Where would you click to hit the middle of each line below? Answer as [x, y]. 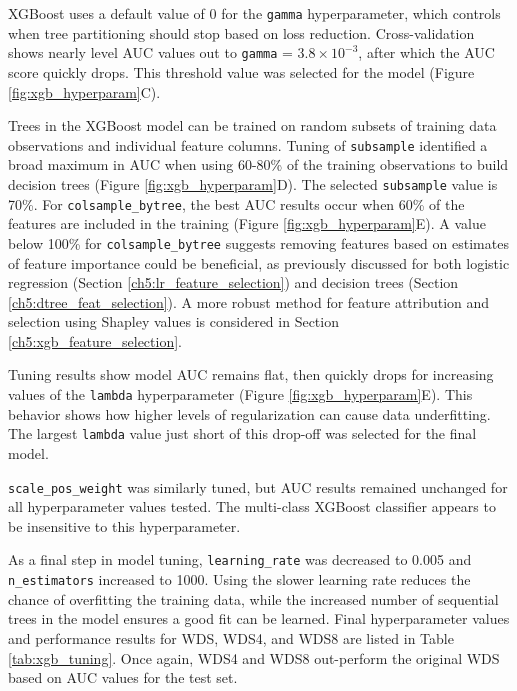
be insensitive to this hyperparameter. [124, 525]
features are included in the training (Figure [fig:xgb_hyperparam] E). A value [247, 223]
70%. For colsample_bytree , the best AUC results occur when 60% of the [236, 203]
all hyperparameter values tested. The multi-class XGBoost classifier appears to [252, 506]
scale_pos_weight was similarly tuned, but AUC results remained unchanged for [258, 486]
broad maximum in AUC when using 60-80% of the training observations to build [258, 164]
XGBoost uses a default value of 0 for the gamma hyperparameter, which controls [254, 13]
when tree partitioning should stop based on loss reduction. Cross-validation [241, 32]
